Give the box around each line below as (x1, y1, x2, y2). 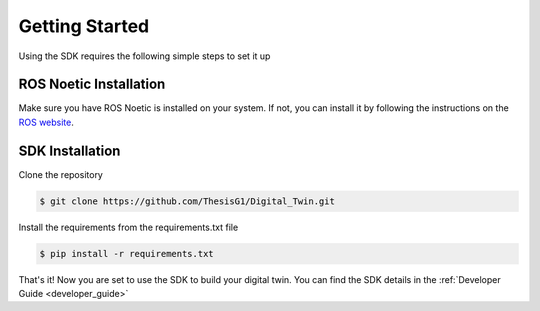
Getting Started (18, 15, 150, 37)
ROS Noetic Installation (18, 76, 166, 93)
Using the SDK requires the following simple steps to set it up (18, 50, 271, 62)
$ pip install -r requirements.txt (39, 248, 214, 259)
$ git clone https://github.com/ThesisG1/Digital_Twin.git (39, 195, 335, 207)
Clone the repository (18, 168, 104, 180)
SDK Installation (18, 142, 121, 159)
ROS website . (18, 116, 75, 128)
